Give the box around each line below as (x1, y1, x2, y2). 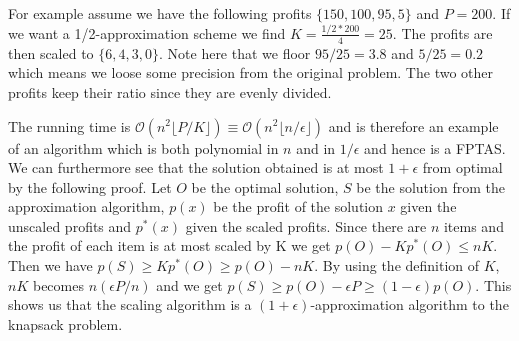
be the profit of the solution (213, 196, 384, 217)
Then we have (8, 255, 93, 276)
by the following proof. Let (8, 176, 172, 197)
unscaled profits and (8, 215, 132, 236)
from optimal (422, 157, 503, 178)
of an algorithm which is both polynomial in (8, 137, 279, 158)
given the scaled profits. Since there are (185, 215, 427, 236)
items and (443, 215, 504, 236)
